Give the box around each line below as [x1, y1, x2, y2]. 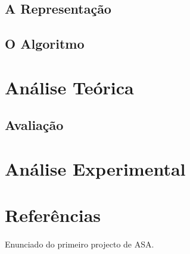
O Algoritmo [5, 34, 85, 53]
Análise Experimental [5, 156, 186, 180]
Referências [5, 203, 101, 227]
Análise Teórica [5, 75, 134, 99]
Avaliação [5, 116, 64, 134]
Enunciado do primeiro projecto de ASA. [5, 238, 154, 250]
